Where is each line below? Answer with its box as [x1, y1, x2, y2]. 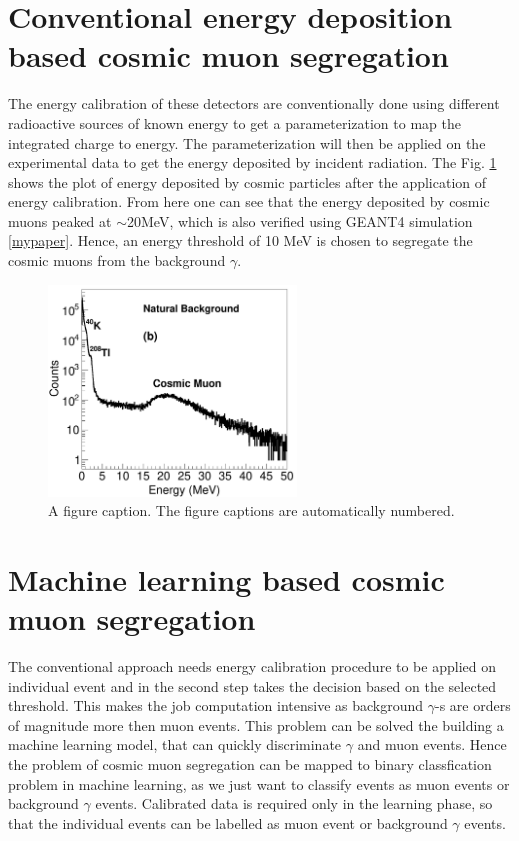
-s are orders [434, 695, 511, 716]
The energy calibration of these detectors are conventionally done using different [8, 93, 500, 114]
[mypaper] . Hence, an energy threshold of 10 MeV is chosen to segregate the [8, 230, 473, 251]
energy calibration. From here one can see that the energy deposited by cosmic [8, 191, 490, 212]
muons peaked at [8, 210, 112, 231]
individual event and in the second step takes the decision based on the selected [8, 675, 497, 696]
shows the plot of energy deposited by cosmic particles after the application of [8, 171, 487, 192]
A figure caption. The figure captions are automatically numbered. [48, 500, 455, 521]
